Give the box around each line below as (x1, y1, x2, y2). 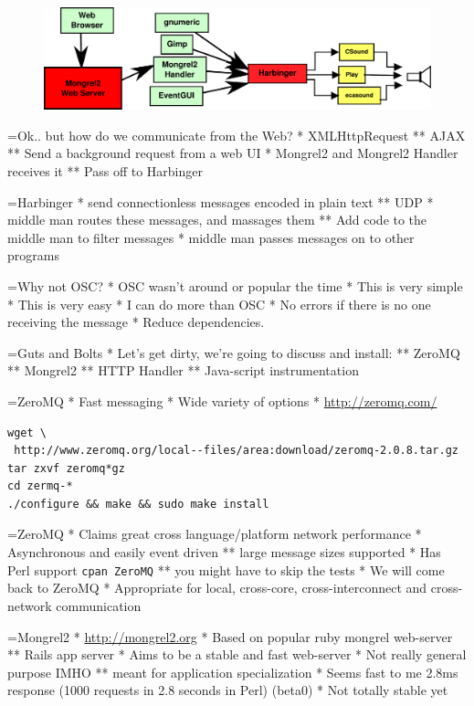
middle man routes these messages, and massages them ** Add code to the (7, 210, 427, 229)
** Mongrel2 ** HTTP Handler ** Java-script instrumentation (7, 361, 359, 380)
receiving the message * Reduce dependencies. (7, 312, 265, 332)
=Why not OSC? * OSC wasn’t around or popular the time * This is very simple (7, 276, 463, 295)
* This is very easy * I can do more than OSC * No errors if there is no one (7, 294, 431, 313)
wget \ (7, 426, 47, 439)
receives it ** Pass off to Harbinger (7, 161, 204, 180)
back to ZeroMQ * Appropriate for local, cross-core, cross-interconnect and (7, 578, 427, 597)
